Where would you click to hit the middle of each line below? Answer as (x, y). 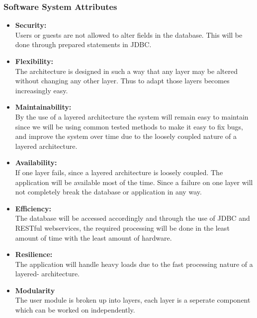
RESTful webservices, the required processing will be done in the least (122, 227)
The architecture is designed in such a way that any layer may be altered (126, 71)
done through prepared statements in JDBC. (83, 44)
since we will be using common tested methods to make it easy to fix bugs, (129, 126)
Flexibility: (34, 61)
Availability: (36, 162)
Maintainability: (43, 107)
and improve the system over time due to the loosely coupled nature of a (126, 136)
